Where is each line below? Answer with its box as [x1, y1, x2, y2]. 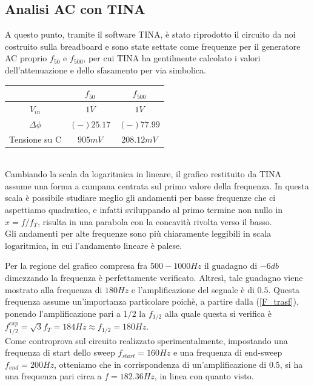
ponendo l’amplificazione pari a [5, 306, 121, 319]
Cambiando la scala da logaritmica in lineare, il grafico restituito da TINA [5, 168, 282, 180]
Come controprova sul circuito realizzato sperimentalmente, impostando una [5, 334, 288, 347]
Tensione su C [9, 132, 62, 145]
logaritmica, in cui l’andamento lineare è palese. [5, 239, 182, 251]
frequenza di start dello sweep [5, 346, 115, 359]
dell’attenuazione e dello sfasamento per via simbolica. [5, 63, 206, 76]
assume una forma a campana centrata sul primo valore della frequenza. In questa [5, 179, 309, 192]
